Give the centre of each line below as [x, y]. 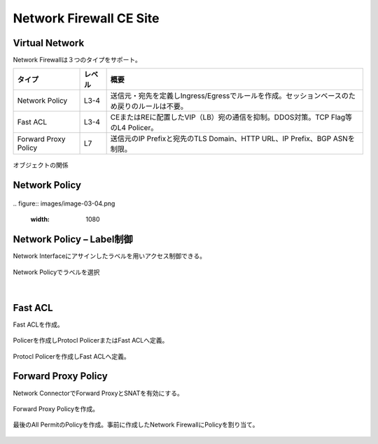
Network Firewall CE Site [86, 18]
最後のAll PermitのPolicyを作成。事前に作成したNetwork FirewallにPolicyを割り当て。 [136, 425]
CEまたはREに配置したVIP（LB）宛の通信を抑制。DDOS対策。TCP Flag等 [231, 117]
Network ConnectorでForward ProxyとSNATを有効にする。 [98, 393]
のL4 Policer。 [134, 128]
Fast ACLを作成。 [38, 324]
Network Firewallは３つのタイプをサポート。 [77, 60]
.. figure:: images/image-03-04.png [64, 203]
